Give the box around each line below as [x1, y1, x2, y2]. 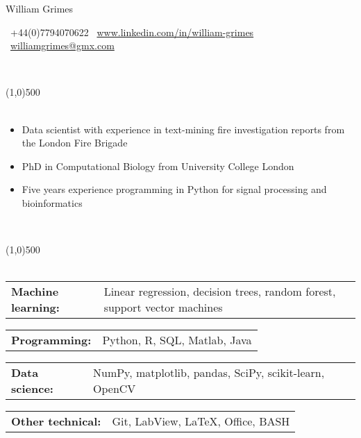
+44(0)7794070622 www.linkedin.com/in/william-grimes [10, 24, 254, 39]
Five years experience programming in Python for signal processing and [22, 182, 327, 196]
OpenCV [93, 380, 136, 397]
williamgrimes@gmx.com [10, 38, 115, 53]
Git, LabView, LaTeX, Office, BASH [112, 413, 290, 430]
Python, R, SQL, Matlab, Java [102, 332, 252, 348]
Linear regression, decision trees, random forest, [103, 283, 336, 300]
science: [11, 380, 53, 397]
